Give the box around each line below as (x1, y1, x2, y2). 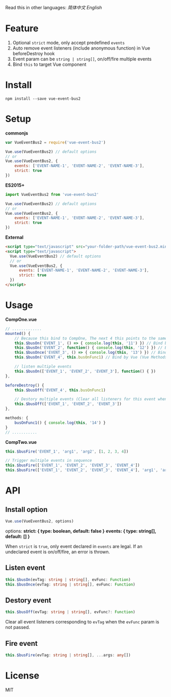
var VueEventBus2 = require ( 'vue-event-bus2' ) (5, 140, 106, 145)
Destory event (5, 596, 51, 604)
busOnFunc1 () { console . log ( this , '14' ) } (14, 420, 106, 425)
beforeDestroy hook (12, 50, 55, 56)
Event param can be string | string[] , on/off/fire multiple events (12, 56, 152, 62)
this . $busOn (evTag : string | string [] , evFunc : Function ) (5, 577, 131, 582)
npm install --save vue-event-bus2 (5, 96, 81, 101)
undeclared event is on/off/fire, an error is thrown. (5, 549, 110, 555)
